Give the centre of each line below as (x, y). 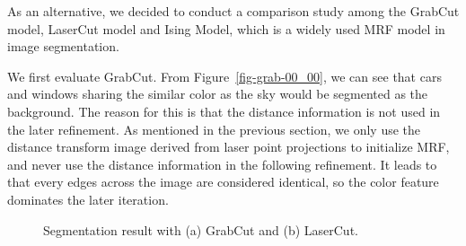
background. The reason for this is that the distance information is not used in (224, 111)
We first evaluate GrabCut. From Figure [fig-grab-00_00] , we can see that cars (224, 76)
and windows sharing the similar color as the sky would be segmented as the (218, 94)
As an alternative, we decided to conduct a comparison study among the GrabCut (233, 11)
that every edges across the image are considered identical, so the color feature (223, 182)
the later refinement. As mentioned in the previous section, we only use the (214, 129)
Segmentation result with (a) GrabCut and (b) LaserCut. (201, 229)
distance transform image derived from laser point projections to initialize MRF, (229, 147)
